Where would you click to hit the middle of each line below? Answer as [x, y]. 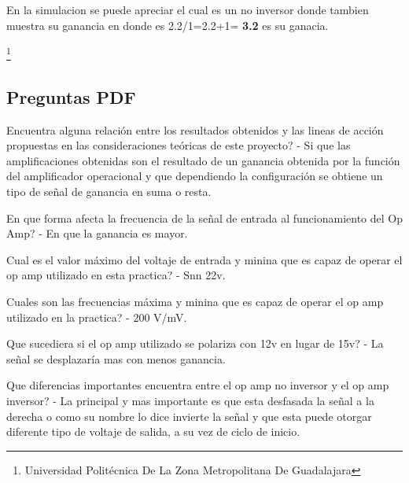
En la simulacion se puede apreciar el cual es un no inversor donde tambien [188, 9]
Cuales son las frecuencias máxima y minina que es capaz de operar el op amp [195, 301]
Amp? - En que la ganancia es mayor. [97, 233]
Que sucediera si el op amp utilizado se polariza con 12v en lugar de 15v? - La [195, 343]
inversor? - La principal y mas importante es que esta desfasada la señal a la [190, 400]
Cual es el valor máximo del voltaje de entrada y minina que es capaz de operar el [204, 259]
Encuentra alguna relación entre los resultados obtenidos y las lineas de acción [195, 129]
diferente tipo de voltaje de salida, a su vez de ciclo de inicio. [153, 431]
